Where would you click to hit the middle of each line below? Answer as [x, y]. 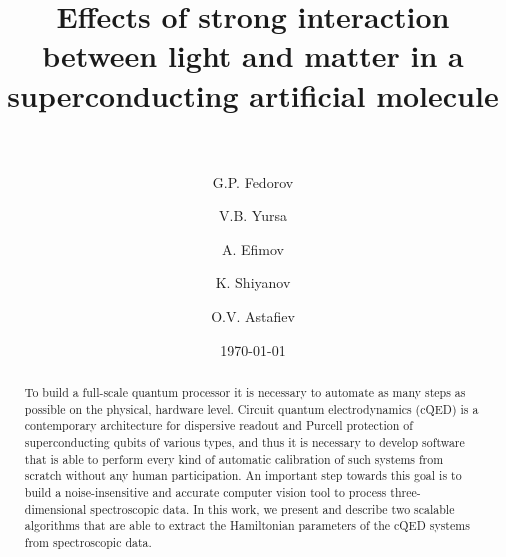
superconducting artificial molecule [253, 94]
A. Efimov [253, 248]
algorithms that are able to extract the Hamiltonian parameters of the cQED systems [247, 525]
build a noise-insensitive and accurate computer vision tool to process [205, 491]
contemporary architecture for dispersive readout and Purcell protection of [218, 425]
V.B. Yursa [253, 215]
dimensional [55, 508]
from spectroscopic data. [88, 541]
